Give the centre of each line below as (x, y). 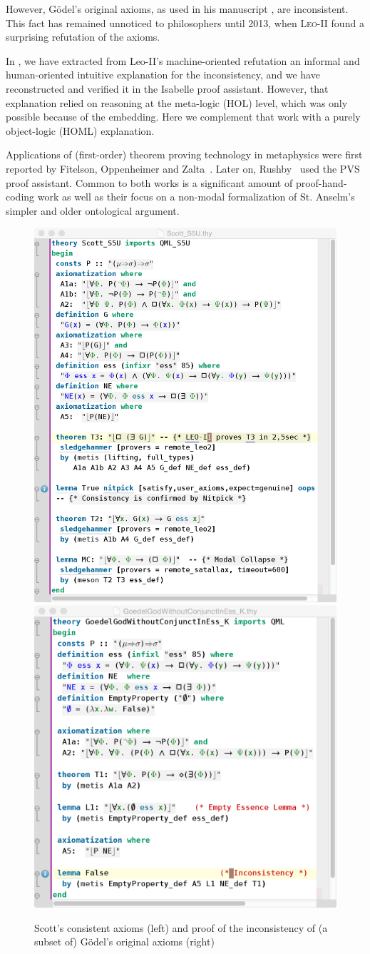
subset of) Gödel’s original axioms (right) (124, 942)
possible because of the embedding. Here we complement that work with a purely (183, 117)
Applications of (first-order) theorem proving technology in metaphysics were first (184, 154)
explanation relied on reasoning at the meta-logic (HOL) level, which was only (177, 102)
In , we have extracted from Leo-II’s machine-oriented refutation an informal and (183, 60)
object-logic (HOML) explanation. (80, 130)
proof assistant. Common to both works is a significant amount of (149, 182)
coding (20, 197)
